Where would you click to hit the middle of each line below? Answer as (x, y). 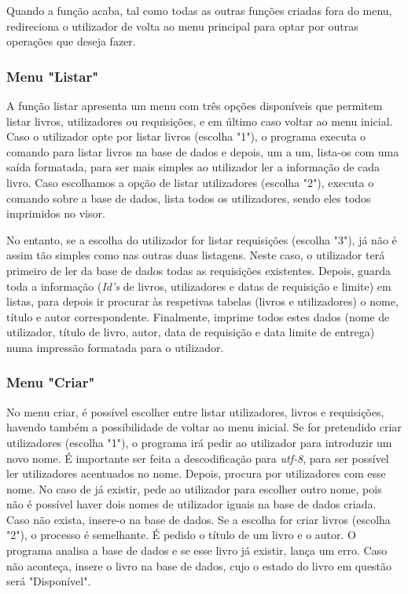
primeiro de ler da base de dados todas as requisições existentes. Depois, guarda (199, 270)
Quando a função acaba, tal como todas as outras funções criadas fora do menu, (199, 10)
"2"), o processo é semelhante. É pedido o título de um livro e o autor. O (181, 535)
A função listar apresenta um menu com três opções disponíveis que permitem (195, 105)
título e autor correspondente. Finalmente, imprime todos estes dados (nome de (198, 316)
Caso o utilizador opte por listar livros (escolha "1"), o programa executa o (186, 136)
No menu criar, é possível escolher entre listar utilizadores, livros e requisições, (195, 411)
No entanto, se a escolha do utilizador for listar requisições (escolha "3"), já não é (202, 239)
